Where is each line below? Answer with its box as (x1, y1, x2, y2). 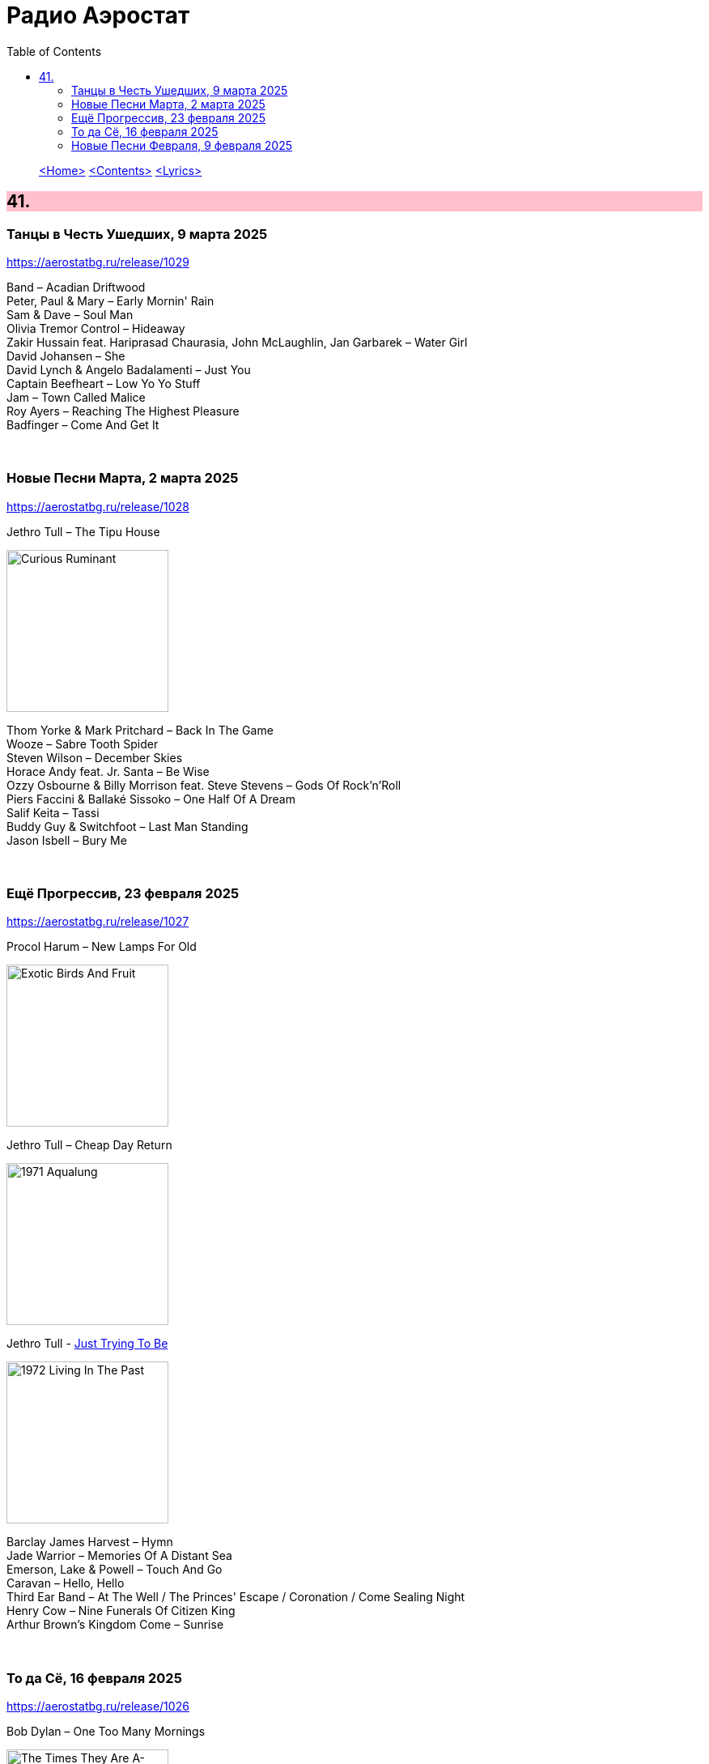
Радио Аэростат (6, 2, 190, 29)
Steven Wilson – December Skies (6, 750, 183, 765)
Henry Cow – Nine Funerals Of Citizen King (6, 1604, 236, 1618)
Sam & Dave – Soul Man (6, 307, 134, 322)
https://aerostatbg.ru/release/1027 (6, 914, 189, 929)
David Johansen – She (6, 348, 125, 363)
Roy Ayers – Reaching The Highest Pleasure (6, 403, 240, 418)
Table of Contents (6, 44, 102, 58)
